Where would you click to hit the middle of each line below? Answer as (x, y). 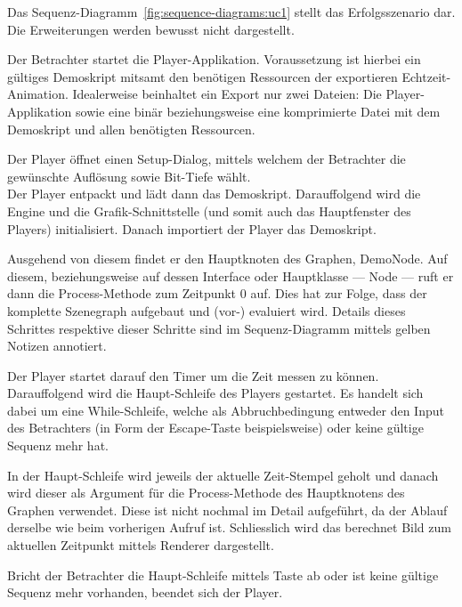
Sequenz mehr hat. (58, 445)
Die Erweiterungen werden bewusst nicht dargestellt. (151, 29)
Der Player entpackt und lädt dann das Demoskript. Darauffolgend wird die (214, 194)
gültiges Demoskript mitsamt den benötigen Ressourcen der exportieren (203, 76)
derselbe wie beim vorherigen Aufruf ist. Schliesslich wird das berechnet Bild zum (229, 527)
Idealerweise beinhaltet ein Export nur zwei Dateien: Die (227, 94)
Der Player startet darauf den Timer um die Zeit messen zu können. (193, 375)
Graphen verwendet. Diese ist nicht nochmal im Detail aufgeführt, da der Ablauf (227, 510)
